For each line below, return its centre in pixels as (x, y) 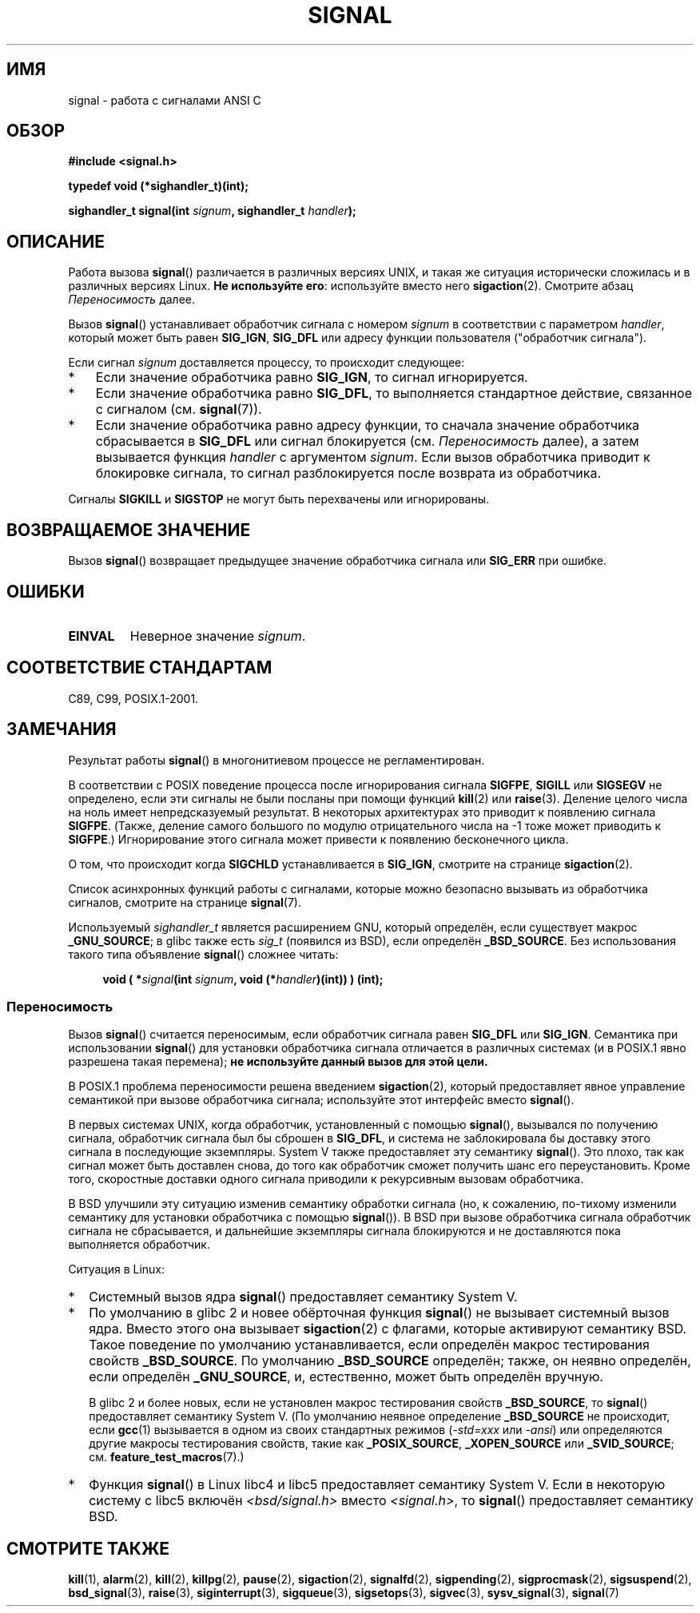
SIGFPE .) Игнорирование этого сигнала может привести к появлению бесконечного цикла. (318, 839)
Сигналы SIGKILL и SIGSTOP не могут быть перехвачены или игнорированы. (278, 499)
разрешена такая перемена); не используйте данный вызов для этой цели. (278, 1062)
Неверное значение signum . (218, 636)
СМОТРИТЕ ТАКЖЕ (88, 1548)
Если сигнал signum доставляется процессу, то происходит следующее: (266, 363)
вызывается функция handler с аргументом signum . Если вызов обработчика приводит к (373, 457)
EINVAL (91, 636)
